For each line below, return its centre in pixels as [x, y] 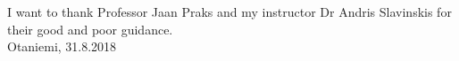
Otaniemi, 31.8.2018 [62, 46]
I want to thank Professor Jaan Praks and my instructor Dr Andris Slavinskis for [229, 11]
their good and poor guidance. [90, 29]
